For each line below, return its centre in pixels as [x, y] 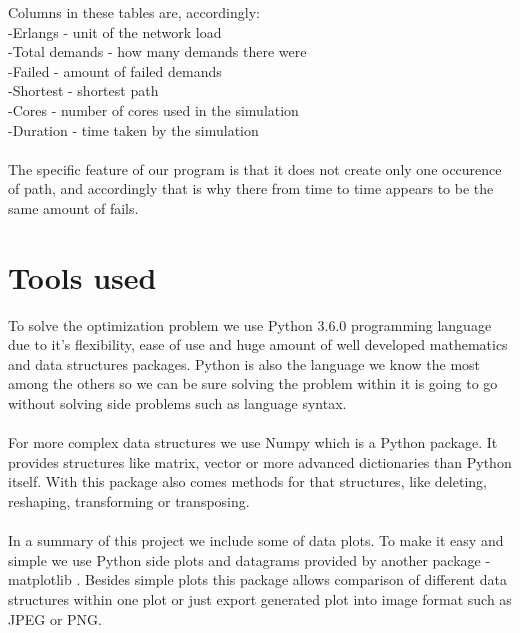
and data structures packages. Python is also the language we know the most [244, 363]
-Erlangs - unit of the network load [115, 31]
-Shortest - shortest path [83, 90]
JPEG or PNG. [55, 618]
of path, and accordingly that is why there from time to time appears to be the [251, 188]
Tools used [82, 276]
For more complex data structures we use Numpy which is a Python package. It [253, 442]
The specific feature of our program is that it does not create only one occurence [255, 168]
